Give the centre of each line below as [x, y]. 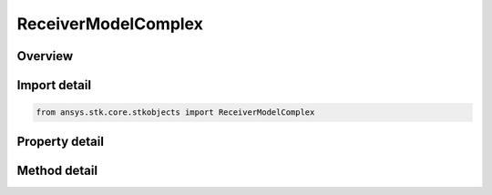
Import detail [54, 85]
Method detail [57, 170]
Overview [45, 56]
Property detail [61, 141]
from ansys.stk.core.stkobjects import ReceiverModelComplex [175, 113]
